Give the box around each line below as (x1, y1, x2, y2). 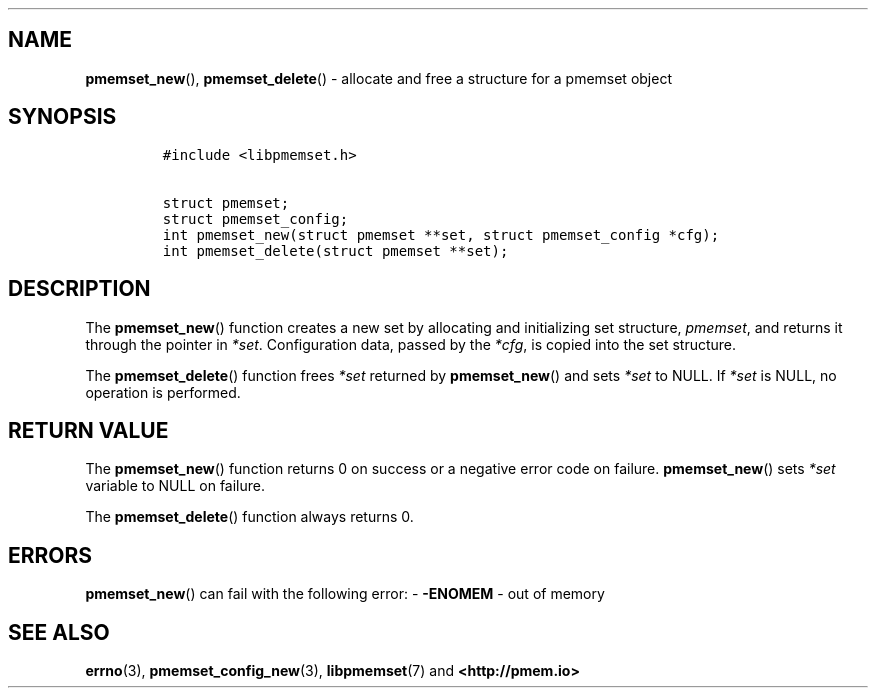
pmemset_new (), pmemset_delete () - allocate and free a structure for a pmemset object (85, 69, 672, 87)
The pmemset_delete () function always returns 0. (85, 508, 414, 526)
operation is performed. (85, 383, 241, 401)
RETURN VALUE (8, 417, 169, 443)
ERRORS (8, 542, 93, 568)
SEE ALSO (8, 619, 110, 645)
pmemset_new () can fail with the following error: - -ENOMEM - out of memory (85, 585, 605, 603)
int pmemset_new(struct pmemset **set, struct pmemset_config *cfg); (162, 226, 720, 243)
